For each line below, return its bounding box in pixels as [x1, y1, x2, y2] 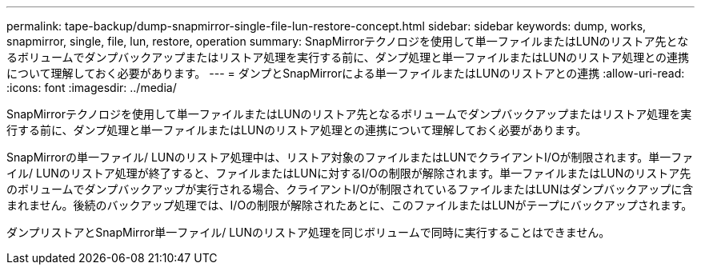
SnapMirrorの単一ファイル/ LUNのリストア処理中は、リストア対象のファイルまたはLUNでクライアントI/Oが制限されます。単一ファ [6, 150, 694, 164]
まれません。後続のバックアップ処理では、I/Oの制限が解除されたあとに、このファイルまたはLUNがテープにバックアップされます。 [6, 198, 693, 212]
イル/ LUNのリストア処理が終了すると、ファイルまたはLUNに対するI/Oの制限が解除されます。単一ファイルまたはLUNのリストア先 [6, 166, 691, 180]
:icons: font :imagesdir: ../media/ [6, 81, 177, 94]
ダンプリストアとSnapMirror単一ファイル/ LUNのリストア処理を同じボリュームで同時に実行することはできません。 [6, 225, 611, 239]
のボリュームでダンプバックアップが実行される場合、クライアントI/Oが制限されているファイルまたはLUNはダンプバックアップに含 [6, 182, 694, 196]
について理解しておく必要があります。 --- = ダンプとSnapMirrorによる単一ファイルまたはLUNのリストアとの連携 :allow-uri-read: [6, 66, 685, 80]
